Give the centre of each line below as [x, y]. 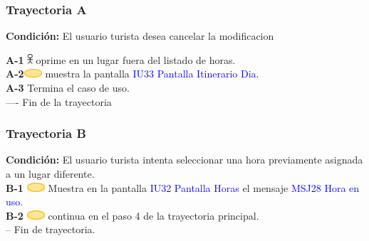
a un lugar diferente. [50, 173]
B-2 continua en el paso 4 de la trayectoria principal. [132, 215]
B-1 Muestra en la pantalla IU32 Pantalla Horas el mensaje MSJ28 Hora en [183, 187]
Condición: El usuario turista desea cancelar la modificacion [140, 36]
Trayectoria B [46, 133]
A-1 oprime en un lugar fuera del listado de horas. [121, 59]
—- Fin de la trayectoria [59, 101]
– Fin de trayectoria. [51, 229]
